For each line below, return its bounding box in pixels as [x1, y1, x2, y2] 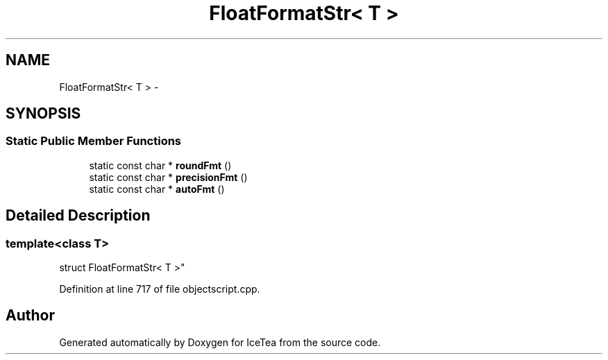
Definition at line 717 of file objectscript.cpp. [59, 283, 260, 295]
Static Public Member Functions [6, 134, 182, 148]
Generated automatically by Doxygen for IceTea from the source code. [59, 336, 381, 348]
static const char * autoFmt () [89, 182, 225, 195]
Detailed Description [6, 207, 151, 225]
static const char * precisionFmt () [89, 171, 248, 183]
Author [6, 307, 55, 325]
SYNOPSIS [6, 105, 81, 123]
